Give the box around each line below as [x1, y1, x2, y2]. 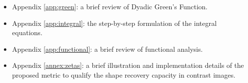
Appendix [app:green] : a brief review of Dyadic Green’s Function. [12, 1, 208, 11]
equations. [12, 27, 43, 38]
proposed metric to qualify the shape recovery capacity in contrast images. [12, 69, 236, 80]
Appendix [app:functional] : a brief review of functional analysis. [12, 43, 203, 54]
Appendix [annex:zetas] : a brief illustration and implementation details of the [12, 60, 244, 70]
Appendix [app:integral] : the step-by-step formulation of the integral [12, 18, 217, 28]
